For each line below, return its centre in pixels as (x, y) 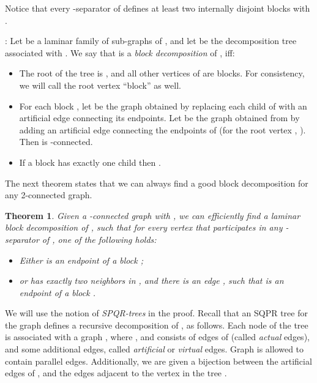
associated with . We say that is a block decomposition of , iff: (120, 52)
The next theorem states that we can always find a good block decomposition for (157, 183)
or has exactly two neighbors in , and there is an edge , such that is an (151, 281)
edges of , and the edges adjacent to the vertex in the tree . (116, 373)
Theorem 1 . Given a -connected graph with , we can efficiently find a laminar (153, 215)
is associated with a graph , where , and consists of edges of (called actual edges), (157, 337)
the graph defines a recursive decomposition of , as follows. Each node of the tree (157, 325)
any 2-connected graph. (49, 195)
